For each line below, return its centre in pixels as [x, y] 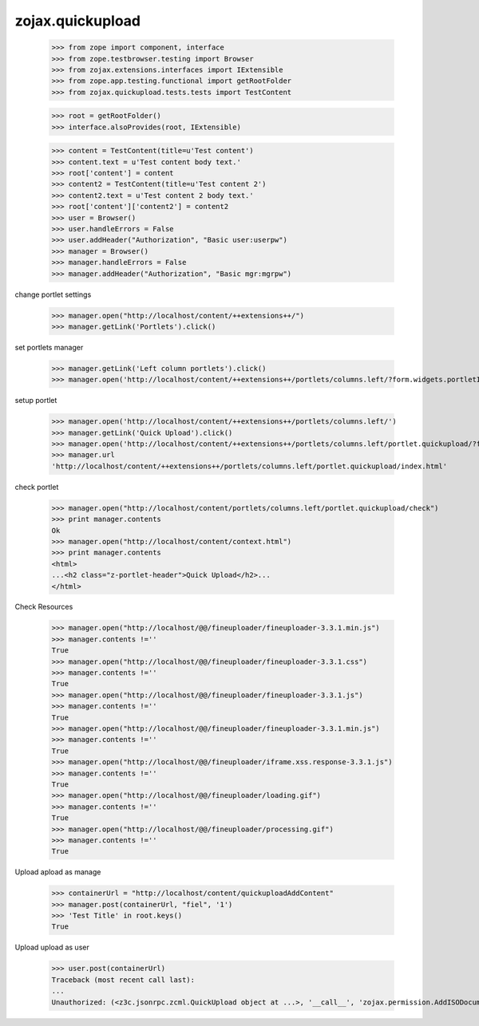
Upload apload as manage [58, 872]
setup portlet [36, 401]
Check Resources [44, 607]
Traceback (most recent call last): [123, 980]
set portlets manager [49, 347]
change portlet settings [53, 294]
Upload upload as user [52, 947]
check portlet [37, 487]
